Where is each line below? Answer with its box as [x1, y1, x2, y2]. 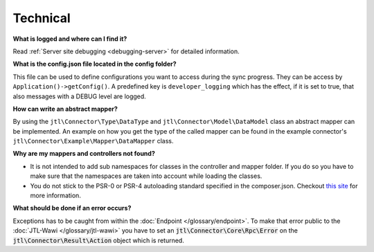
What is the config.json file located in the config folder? [12, 60, 177, 69]
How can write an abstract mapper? [12, 105, 118, 113]
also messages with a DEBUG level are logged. [12, 92, 147, 100]
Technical [12, 10, 71, 26]
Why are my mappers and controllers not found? [12, 150, 155, 158]
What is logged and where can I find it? [12, 35, 127, 43]
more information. [30, 191, 81, 200]
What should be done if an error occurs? [12, 204, 132, 213]
